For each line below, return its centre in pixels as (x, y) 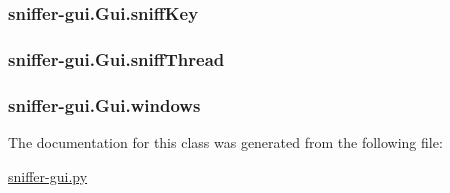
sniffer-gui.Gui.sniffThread (116, 58)
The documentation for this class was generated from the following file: (225, 141)
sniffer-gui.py (48, 175)
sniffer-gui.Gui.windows (104, 104)
